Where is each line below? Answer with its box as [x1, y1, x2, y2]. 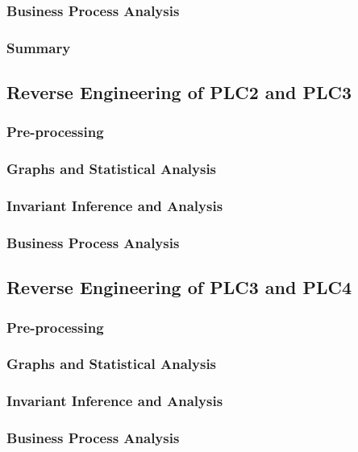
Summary [6, 37, 71, 57]
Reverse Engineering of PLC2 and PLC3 [6, 80, 352, 105]
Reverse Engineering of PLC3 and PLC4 [6, 275, 352, 300]
